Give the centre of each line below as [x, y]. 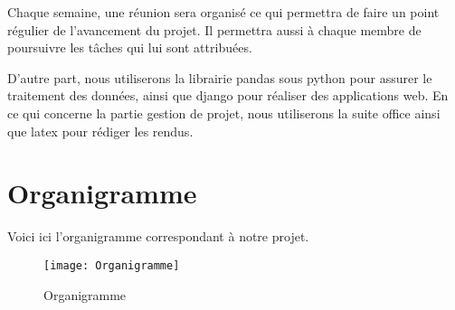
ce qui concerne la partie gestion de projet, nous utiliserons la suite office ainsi [224, 113]
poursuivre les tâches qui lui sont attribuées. [130, 47]
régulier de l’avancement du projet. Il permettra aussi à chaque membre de [214, 29]
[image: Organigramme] [112, 265]
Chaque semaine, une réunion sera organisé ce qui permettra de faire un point [223, 12]
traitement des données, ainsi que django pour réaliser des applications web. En [228, 95]
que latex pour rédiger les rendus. [100, 131]
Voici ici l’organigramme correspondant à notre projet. [158, 236]
